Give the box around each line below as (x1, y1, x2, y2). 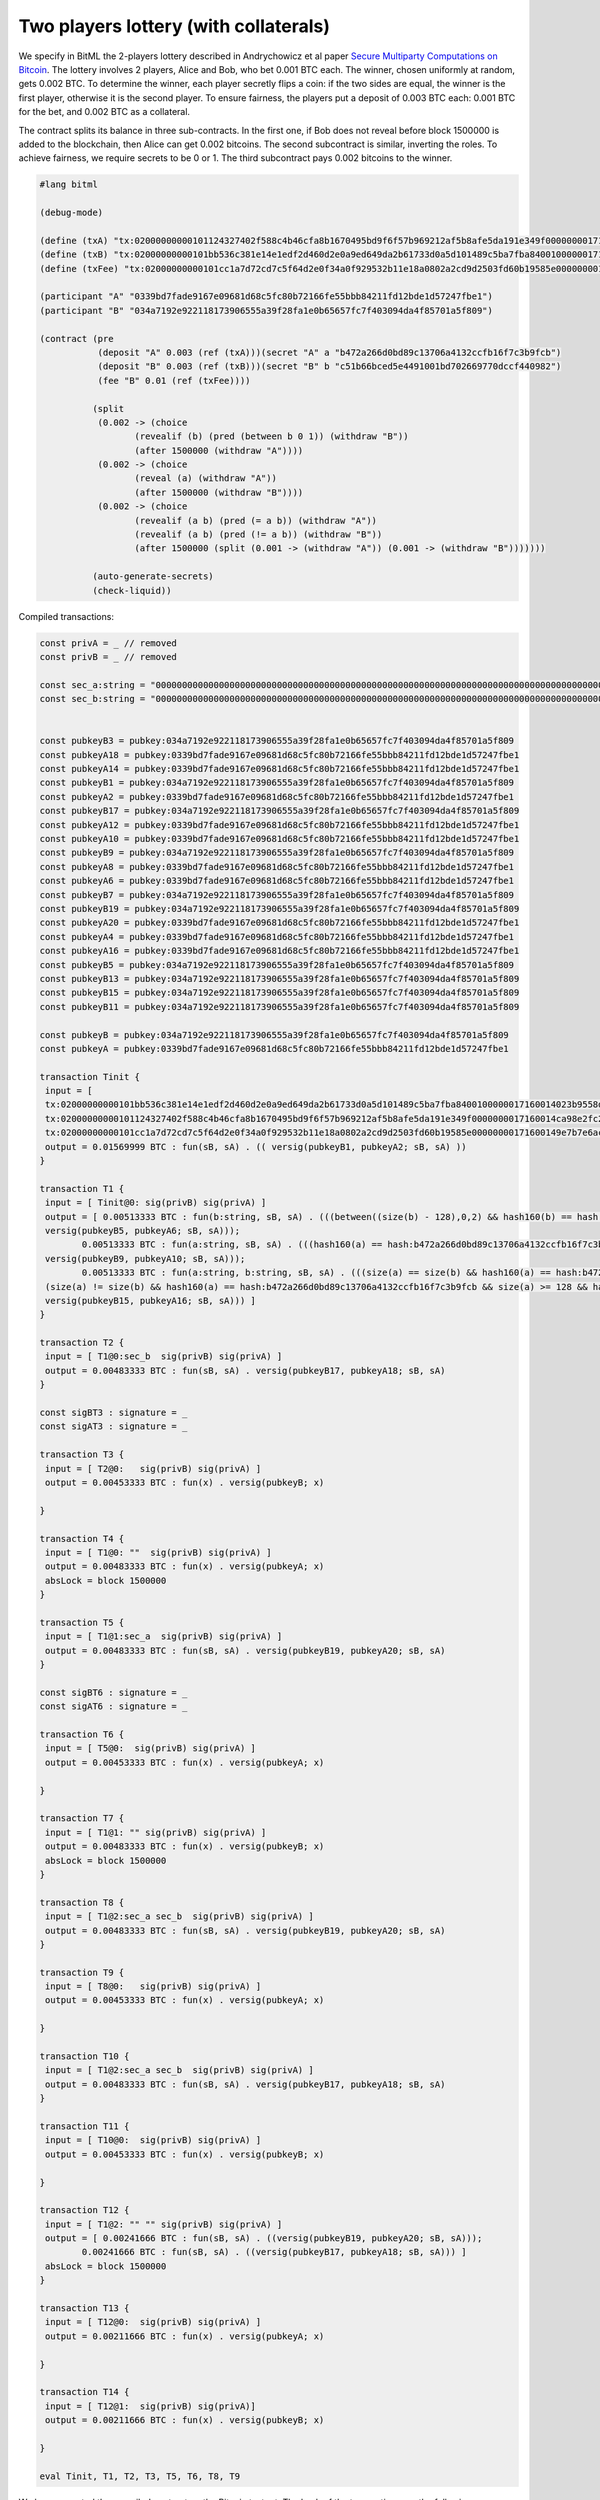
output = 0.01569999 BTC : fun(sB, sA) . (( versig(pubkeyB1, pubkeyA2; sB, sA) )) (45, 1141, 467, 1152)
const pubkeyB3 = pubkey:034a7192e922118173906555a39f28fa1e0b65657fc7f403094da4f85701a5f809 (39, 735, 515, 747)
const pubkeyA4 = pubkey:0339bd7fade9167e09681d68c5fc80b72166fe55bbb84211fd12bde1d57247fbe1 (39, 931, 515, 942)
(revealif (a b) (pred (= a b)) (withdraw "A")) (134, 515, 378, 526)
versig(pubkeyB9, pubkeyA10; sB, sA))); (45, 1253, 246, 1264)
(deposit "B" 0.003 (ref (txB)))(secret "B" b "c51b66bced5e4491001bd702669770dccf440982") (97, 361, 562, 372)
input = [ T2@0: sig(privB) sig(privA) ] (45, 1463, 262, 1474)
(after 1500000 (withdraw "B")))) (134, 486, 304, 498)
